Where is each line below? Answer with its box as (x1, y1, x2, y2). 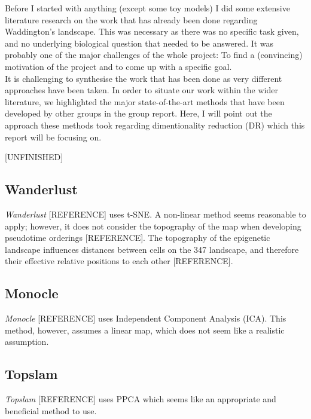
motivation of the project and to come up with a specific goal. (5, 60, 232, 72)
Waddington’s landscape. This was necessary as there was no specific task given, (5, 25, 299, 38)
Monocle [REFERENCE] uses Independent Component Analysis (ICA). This (5, 312, 286, 325)
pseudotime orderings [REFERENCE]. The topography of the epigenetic (5, 231, 270, 244)
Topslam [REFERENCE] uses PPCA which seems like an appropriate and (5, 393, 276, 405)
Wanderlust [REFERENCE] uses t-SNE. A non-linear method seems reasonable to (5, 207, 306, 220)
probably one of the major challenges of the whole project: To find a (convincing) (5, 48, 303, 61)
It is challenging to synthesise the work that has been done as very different (5, 72, 282, 84)
